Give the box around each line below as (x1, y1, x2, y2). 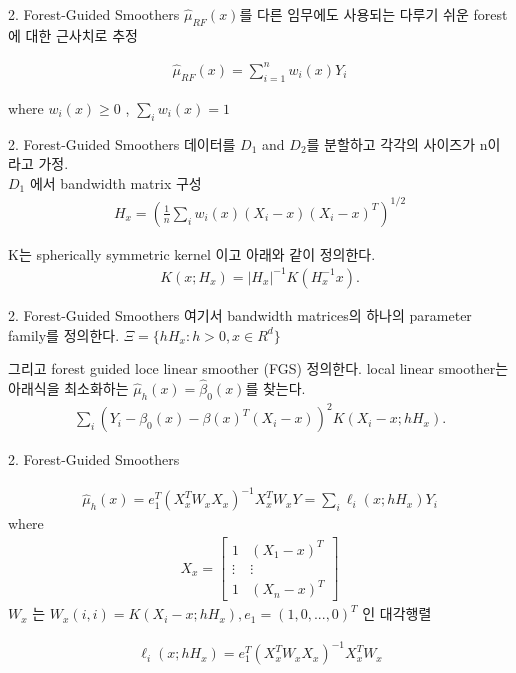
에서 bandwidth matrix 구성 (29, 172, 202, 193)
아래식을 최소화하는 (8, 377, 129, 398)
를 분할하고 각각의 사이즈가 (306, 133, 476, 154)
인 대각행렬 (362, 603, 432, 624)
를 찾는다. (245, 377, 306, 398)
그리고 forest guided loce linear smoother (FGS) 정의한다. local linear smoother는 (8, 358, 509, 379)
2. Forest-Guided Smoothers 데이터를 (8, 133, 236, 154)
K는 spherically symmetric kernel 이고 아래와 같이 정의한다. (8, 243, 376, 264)
